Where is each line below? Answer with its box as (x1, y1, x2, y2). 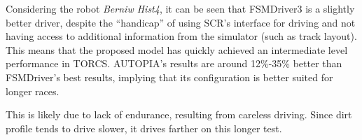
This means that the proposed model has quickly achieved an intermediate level (6, 42, 348, 57)
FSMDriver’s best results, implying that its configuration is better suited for (6, 69, 333, 84)
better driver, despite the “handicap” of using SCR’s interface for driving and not (6, 15, 356, 29)
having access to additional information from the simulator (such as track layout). (6, 29, 357, 43)
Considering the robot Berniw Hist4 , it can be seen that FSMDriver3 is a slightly (6, 1, 355, 15)
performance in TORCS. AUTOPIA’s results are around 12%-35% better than (6, 56, 342, 71)
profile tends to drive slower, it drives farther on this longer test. (6, 120, 282, 135)
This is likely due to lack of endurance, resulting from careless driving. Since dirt (6, 107, 352, 122)
